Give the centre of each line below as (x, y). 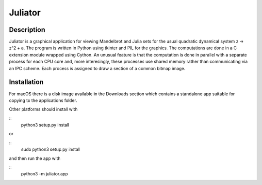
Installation (26, 82)
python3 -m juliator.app (44, 174)
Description (27, 30)
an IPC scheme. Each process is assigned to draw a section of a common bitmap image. (97, 68)
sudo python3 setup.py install (51, 149)
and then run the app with (35, 158)
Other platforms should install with (43, 109)
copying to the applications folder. (43, 100)
